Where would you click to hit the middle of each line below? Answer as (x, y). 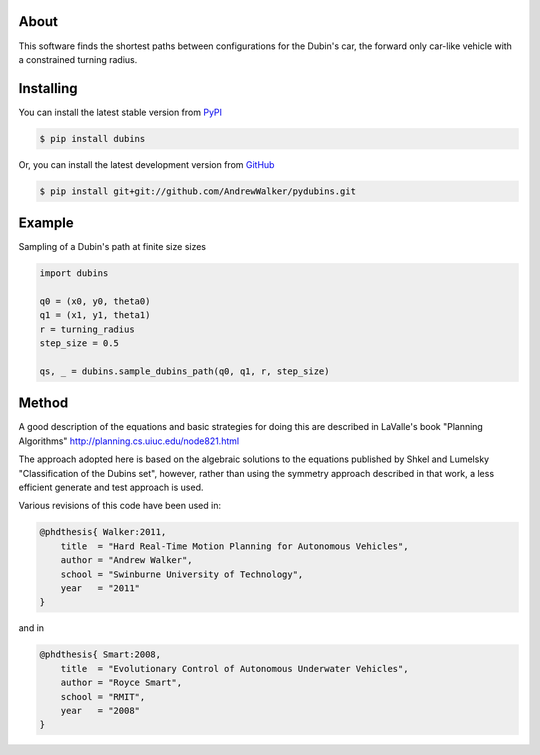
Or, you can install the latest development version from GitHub (146, 164)
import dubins (74, 273)
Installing (48, 88)
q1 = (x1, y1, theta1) (95, 315)
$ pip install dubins (92, 138)
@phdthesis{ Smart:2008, (100, 654)
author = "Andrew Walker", (127, 560)
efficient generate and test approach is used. (111, 487)
